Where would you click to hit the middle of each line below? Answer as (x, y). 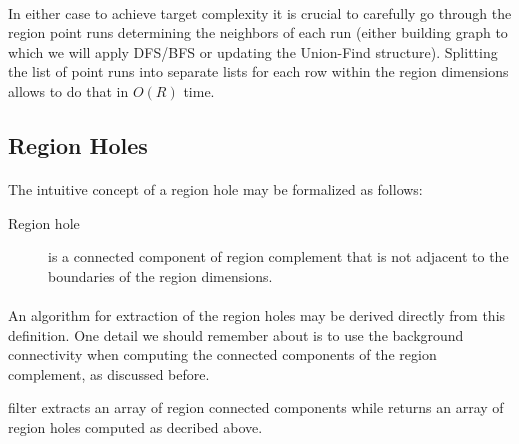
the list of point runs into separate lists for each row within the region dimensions (258, 71)
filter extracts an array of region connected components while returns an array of (256, 407)
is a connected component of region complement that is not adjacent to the (278, 256)
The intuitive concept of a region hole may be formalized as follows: (215, 188)
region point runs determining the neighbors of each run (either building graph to (258, 32)
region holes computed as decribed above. (135, 426)
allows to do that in (68, 90)
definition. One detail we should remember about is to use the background (236, 334)
